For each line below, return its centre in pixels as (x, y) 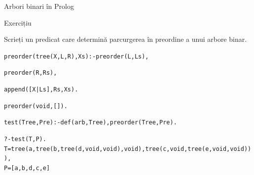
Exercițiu (18, 22)
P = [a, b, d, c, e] (27, 168)
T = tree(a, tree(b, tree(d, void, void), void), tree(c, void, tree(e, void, (117, 149)
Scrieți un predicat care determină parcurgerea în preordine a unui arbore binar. (126, 39)
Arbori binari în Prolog (39, 6)
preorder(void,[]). (36, 106)
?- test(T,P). (25, 139)
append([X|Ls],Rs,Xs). (41, 90)
